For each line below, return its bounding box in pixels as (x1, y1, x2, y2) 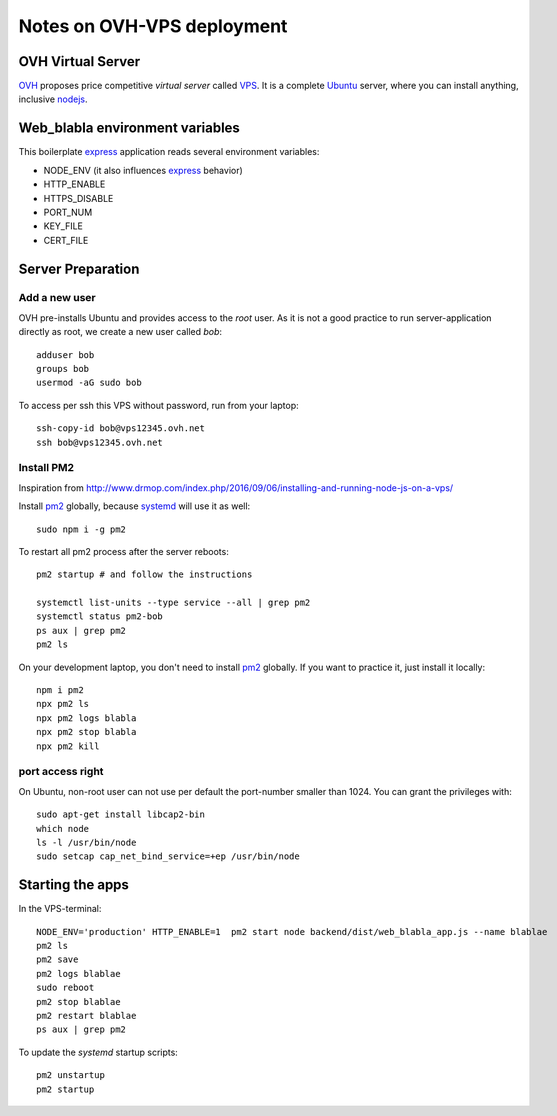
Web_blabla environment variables (18, 120, 240, 137)
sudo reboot (36, 982, 95, 994)
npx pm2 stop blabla (36, 726, 137, 738)
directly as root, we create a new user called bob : (18, 326, 223, 338)
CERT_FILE (43, 234, 89, 246)
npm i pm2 (36, 685, 84, 696)
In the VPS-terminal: (18, 903, 102, 915)
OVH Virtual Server (18, 53, 141, 70)
